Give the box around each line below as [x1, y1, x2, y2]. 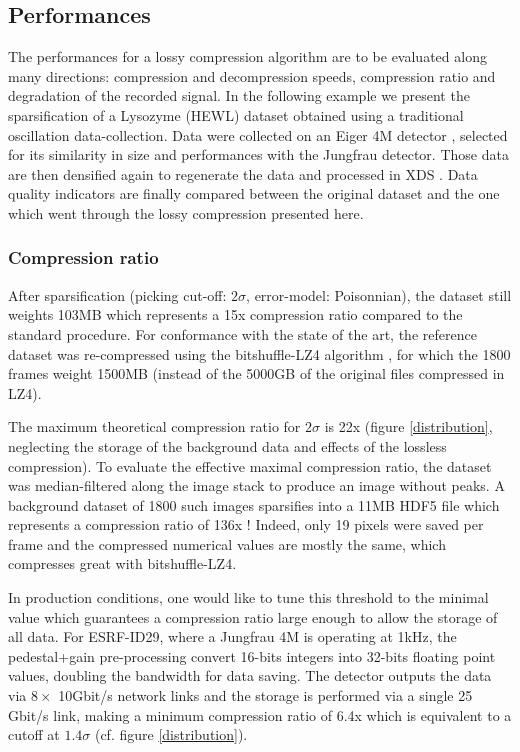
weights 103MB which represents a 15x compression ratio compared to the [8, 304, 463, 325]
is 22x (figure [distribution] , [324, 416, 493, 437]
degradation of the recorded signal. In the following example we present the [8, 85, 470, 106]
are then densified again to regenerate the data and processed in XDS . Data [8, 163, 478, 184]
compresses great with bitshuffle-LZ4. [8, 553, 237, 574]
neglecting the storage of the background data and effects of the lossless [8, 435, 447, 456]
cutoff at [8, 724, 60, 745]
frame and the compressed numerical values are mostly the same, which [8, 533, 446, 554]
